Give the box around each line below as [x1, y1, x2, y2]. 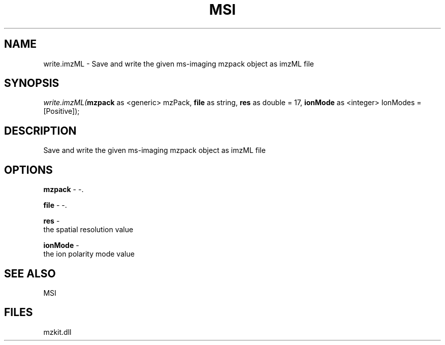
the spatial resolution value [43, 225, 134, 234]
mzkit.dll [43, 327, 72, 336]
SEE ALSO [4, 267, 56, 280]
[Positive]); [43, 107, 80, 116]
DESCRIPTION [4, 124, 77, 137]
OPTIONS [4, 163, 53, 176]
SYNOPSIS [4, 77, 59, 90]
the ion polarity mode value [43, 249, 135, 259]
